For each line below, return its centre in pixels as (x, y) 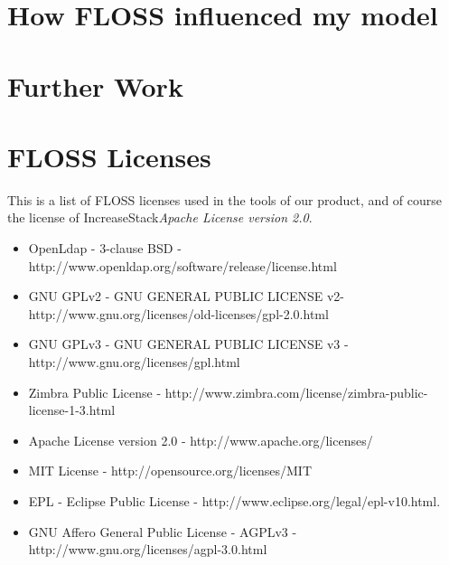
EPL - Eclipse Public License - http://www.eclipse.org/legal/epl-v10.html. (234, 501)
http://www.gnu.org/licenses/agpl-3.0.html (148, 549)
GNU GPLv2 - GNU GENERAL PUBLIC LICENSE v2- (187, 296)
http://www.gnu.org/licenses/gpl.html (134, 362)
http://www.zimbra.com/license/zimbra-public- (296, 392)
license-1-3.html (72, 410)
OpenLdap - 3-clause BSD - (105, 248)
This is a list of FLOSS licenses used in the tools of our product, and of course (225, 199)
